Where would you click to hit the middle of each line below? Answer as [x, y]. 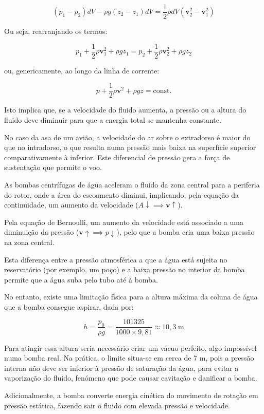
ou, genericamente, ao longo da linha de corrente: [82, 70]
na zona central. [29, 242]
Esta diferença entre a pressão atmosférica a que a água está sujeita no [116, 259]
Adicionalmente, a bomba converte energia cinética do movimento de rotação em [131, 395]
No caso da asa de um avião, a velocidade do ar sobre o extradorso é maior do [127, 137]
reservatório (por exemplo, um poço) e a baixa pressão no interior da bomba [125, 269]
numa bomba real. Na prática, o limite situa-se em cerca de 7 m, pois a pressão [129, 358]
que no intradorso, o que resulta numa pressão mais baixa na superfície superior [130, 147]
